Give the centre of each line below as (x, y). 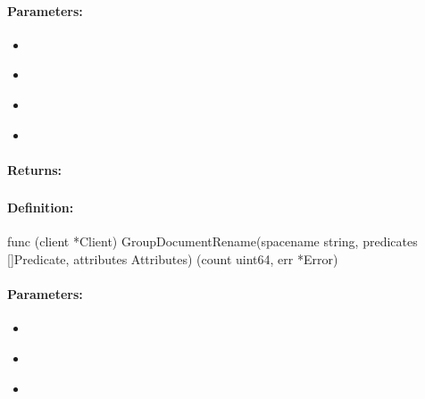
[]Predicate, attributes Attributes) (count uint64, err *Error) (173, 259)
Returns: (35, 169)
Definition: (41, 208)
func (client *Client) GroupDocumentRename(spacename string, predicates (212, 241)
